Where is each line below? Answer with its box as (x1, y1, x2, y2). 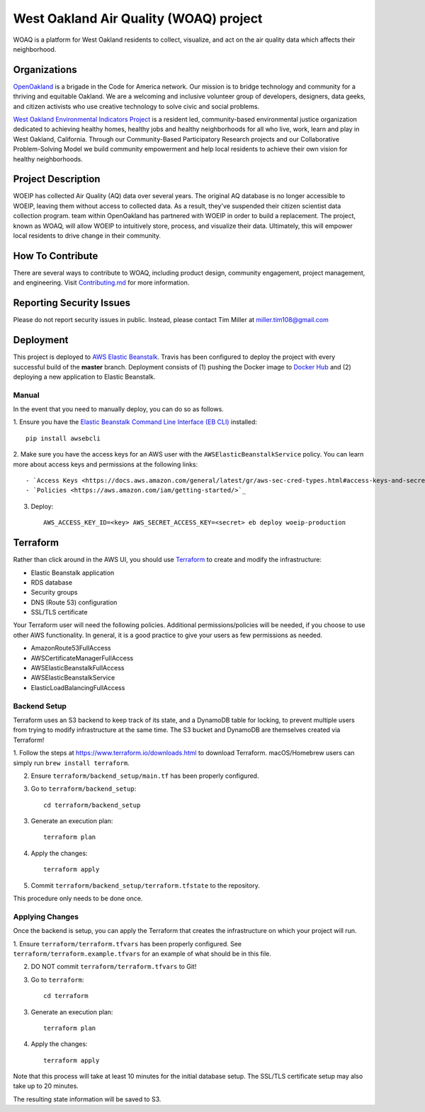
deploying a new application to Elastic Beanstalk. (13, 372, 156, 381)
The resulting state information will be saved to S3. (13, 1094, 161, 1104)
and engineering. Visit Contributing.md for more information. (13, 278, 190, 287)
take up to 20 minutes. (13, 1082, 79, 1090)
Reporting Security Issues (13, 297, 131, 309)
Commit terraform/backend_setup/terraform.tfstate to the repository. (30, 881, 260, 890)
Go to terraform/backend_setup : (30, 784, 137, 793)
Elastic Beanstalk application (30, 568, 115, 577)
